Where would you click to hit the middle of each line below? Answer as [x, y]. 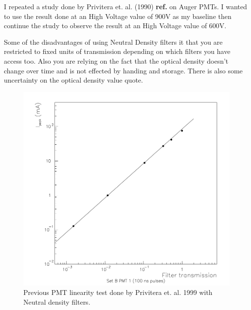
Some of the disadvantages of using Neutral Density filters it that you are [113, 42]
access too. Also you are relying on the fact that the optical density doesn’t [116, 60]
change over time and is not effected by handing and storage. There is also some [123, 70]
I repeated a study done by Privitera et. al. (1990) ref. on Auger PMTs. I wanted [125, 6]
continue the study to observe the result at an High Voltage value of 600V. [115, 26]
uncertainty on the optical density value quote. [73, 80]
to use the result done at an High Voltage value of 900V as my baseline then [118, 16]
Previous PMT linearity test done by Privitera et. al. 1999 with [118, 292]
